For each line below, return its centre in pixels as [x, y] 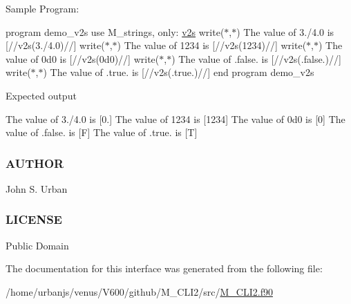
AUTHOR [35, 163]
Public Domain [37, 245]
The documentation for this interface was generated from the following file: [164, 268]
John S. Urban [37, 188]
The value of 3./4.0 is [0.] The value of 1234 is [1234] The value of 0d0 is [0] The [175, 118]
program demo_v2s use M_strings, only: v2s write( [115, 31]
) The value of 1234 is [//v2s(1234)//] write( [212, 45]
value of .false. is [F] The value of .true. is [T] [102, 132]
